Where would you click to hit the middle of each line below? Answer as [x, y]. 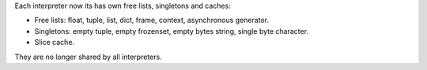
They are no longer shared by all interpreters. [88, 57]
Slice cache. [55, 42]
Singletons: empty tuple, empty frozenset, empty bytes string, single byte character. [171, 31]
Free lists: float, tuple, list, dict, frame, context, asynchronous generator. [151, 20]
